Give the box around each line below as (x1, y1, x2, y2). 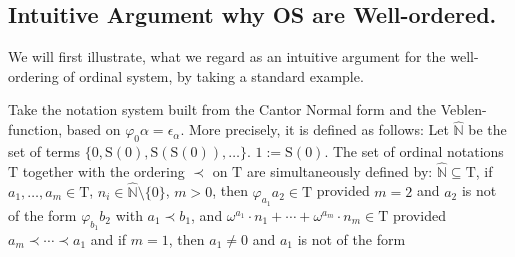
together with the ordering (22, 160, 185, 181)
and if (90, 229, 127, 250)
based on (66, 119, 121, 140)
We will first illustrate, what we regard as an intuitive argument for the (8, 46, 446, 67)
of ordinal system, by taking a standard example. (63, 65, 364, 86)
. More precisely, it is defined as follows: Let (180, 119, 449, 140)
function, (8, 119, 63, 140)
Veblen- (440, 99, 487, 120)
